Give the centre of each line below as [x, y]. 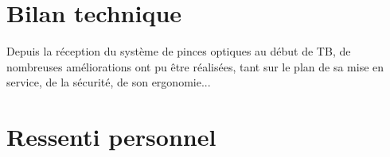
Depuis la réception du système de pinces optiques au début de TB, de [179, 51]
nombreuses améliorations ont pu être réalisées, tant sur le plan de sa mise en [195, 66]
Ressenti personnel [111, 137]
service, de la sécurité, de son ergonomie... [109, 82]
